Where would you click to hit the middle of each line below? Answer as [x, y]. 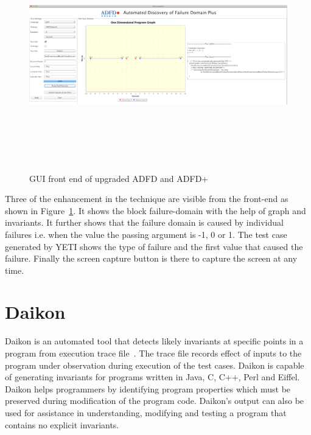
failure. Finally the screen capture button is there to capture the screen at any [151, 258]
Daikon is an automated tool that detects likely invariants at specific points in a [154, 341]
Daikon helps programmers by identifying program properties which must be [148, 388]
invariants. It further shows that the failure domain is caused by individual [144, 222]
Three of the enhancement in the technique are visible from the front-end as [147, 199]
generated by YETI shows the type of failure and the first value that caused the [154, 246]
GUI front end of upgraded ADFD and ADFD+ [119, 178]
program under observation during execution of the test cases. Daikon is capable [155, 365]
